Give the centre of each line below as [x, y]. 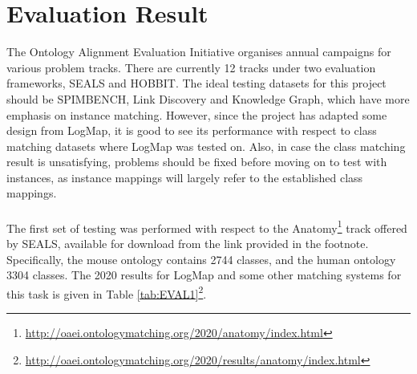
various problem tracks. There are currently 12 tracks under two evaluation [191, 67]
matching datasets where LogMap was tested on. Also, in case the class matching [206, 146]
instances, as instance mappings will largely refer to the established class [185, 177]
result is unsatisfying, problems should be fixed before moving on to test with [197, 162]
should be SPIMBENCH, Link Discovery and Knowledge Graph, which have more [208, 98]
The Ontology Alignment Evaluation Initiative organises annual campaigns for [199, 52]
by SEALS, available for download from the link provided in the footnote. [188, 243]
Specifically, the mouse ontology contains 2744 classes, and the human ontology [201, 259]
